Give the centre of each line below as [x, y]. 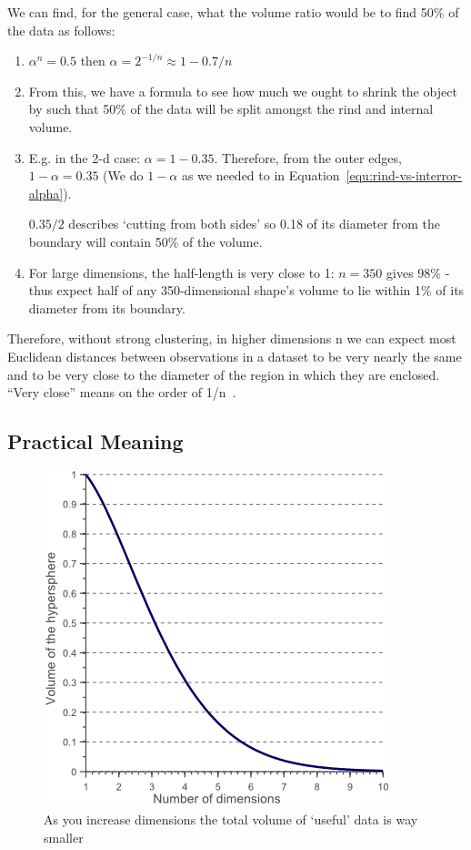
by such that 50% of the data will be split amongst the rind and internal [231, 109]
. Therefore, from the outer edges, [308, 157]
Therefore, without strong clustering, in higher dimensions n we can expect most [232, 338]
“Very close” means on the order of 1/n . [122, 392]
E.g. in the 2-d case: [85, 157]
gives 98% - [418, 272]
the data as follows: [61, 30]
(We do [123, 175]
